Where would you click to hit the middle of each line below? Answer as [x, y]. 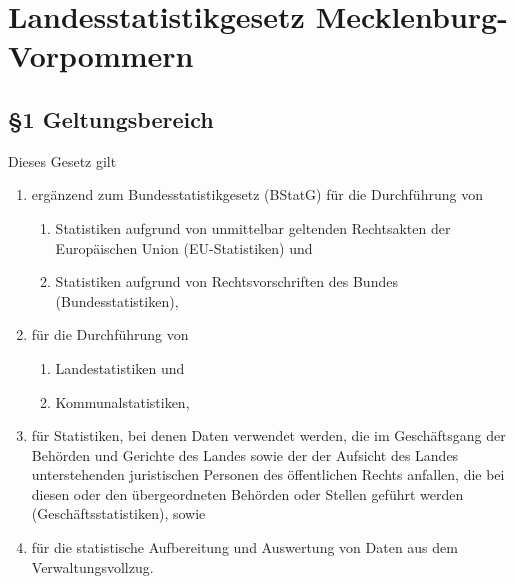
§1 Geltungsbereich [111, 118]
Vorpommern [101, 55]
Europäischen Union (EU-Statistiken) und [184, 247]
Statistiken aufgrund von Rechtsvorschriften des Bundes [226, 281]
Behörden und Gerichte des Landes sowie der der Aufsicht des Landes [245, 454]
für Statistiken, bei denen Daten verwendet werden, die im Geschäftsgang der [268, 435]
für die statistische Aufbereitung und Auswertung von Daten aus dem [244, 547]
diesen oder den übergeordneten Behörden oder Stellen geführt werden [247, 493]
